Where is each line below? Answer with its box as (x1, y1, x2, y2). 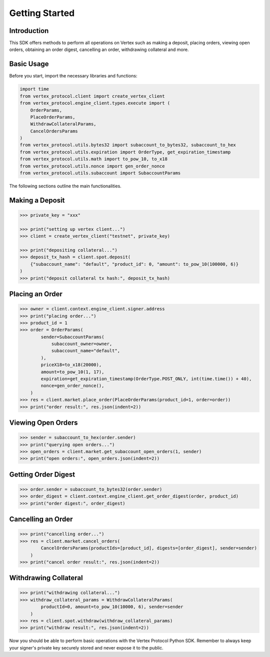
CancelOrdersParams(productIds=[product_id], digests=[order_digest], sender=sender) (40, 545, 257, 551)
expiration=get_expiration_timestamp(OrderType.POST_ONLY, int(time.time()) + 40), (40, 376, 252, 382)
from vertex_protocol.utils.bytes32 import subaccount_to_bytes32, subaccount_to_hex (19, 142, 236, 148)
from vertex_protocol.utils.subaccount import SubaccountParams (19, 170, 181, 176)
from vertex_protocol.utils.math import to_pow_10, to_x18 (19, 156, 167, 162)
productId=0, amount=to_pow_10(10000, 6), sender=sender (40, 604, 183, 610)
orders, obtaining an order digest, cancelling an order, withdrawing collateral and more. (9, 46, 189, 52)
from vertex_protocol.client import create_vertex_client (19, 93, 165, 99)
